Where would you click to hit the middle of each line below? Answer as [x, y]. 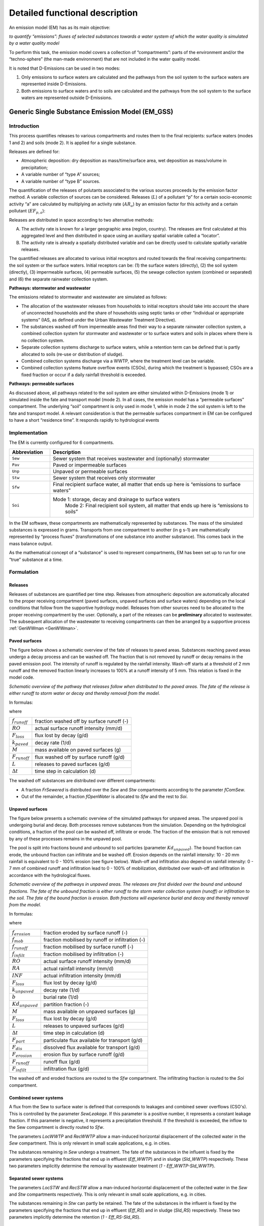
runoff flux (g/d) [62, 1062]
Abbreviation [28, 452]
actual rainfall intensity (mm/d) [78, 969]
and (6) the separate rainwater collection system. [59, 279]
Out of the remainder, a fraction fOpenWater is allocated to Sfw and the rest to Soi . [105, 796]
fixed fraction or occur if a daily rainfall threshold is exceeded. [84, 375]
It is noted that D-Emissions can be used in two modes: [65, 68]
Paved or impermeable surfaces [90, 465]
